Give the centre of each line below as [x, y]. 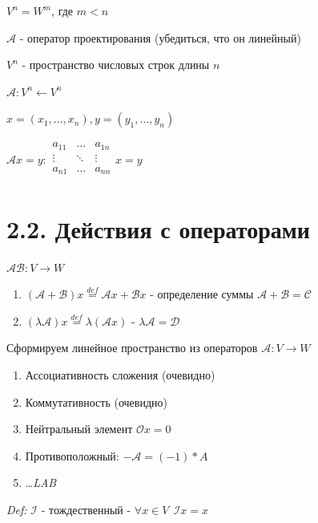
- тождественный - [86, 509]
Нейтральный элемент [79, 429]
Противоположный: [72, 455]
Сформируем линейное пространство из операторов [132, 348]
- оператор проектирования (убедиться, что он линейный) [160, 37]
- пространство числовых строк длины [116, 65]
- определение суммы [202, 294]
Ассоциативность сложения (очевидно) [120, 374]
